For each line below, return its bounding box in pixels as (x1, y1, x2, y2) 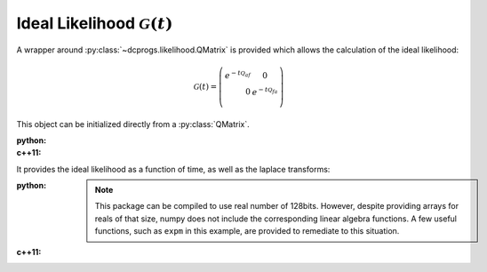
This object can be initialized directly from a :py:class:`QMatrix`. (16, 118, 251, 129)
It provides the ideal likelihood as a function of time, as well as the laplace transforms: (16, 164, 331, 174)
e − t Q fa (251, 85, 278, 97)
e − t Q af (225, 69, 251, 80)
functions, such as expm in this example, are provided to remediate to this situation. (94, 226, 400, 236)
